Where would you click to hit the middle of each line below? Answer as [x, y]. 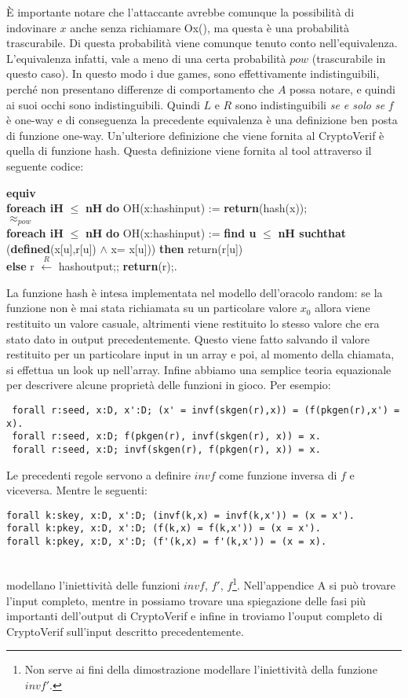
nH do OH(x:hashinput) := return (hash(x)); [196, 208]
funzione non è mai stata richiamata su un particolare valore [152, 308]
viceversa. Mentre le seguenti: [77, 490]
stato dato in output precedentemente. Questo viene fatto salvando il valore [188, 338]
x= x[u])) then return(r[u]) [177, 248]
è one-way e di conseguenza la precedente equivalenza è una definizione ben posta [202, 120]
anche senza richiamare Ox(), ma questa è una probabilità [209, 27]
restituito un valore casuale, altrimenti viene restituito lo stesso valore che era [193, 323]
